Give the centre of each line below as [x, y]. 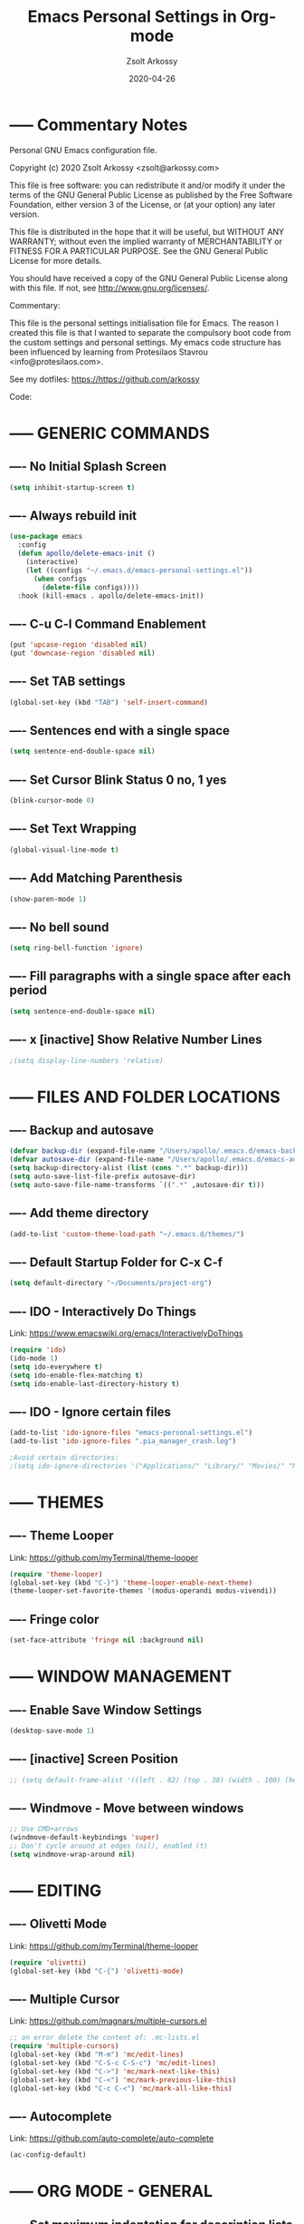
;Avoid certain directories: [64, 1458]
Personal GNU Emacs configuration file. [83, 150]
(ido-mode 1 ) [34, 1358]
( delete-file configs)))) [91, 587]
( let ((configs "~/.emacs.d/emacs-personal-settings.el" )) [139, 570]
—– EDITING [56, 1891]
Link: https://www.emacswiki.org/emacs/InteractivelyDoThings [126, 1333]
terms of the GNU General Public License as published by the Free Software [151, 195]
